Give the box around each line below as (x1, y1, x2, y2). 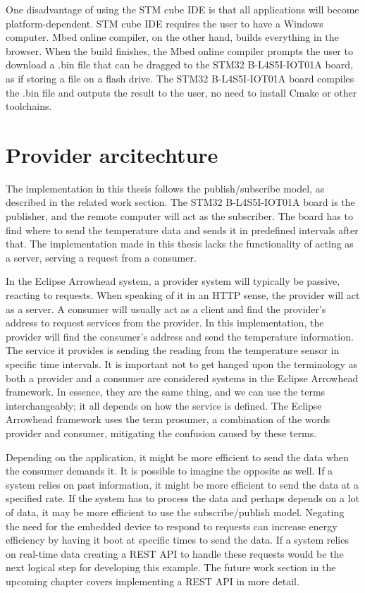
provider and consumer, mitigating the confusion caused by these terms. (6, 425, 317, 440)
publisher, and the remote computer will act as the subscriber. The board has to (6, 209, 353, 224)
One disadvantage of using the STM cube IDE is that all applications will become (6, 2, 359, 16)
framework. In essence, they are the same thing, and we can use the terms (6, 384, 326, 399)
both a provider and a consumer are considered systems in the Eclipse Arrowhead (6, 370, 359, 385)
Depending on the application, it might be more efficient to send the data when (6, 449, 349, 464)
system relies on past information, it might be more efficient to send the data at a (6, 477, 359, 491)
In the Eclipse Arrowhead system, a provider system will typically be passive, (6, 274, 340, 288)
